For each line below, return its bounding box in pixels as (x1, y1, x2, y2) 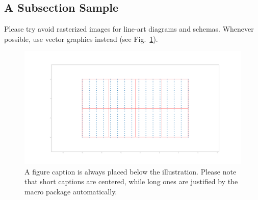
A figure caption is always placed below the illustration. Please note (24, 166, 237, 177)
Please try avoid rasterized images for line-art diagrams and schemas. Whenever (4, 23, 254, 34)
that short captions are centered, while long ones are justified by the (24, 176, 238, 187)
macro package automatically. (24, 186, 117, 196)
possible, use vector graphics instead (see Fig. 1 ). (4, 33, 158, 44)
